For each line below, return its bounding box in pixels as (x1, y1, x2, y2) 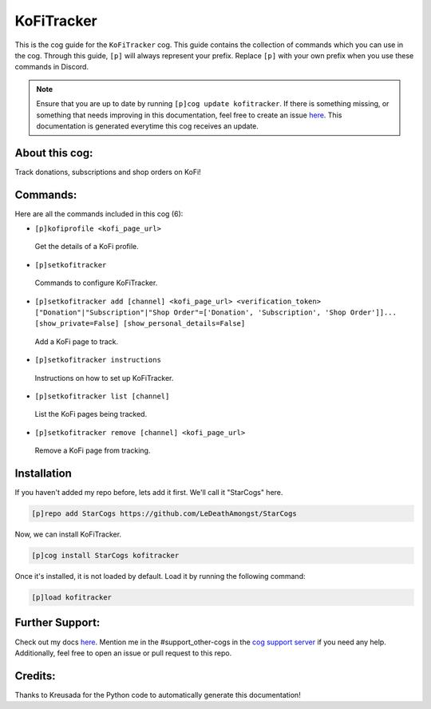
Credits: (14, 669, 56, 683)
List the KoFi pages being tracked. (34, 410, 148, 419)
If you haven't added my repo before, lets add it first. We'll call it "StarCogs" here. (14, 488, 283, 497)
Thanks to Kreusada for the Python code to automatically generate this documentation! (14, 690, 301, 699)
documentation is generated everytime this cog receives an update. (36, 121, 259, 131)
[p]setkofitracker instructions (34, 355, 161, 365)
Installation (14, 466, 72, 480)
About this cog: (14, 146, 93, 160)
